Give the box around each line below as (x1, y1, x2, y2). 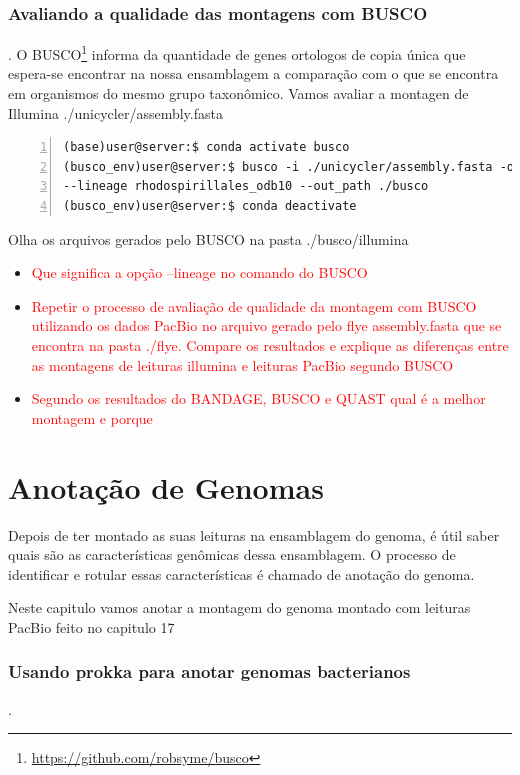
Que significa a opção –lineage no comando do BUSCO (31, 262, 368, 283)
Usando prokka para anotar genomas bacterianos (8, 659, 411, 684)
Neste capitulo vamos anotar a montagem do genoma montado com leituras (8, 597, 471, 618)
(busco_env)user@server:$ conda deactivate (63, 199, 357, 214)
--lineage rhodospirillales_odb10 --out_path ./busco (63, 179, 429, 194)
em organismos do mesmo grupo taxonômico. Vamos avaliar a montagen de (8, 83, 469, 104)
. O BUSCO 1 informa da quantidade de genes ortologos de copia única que (8, 41, 466, 64)
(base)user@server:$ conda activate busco (63, 140, 350, 155)
